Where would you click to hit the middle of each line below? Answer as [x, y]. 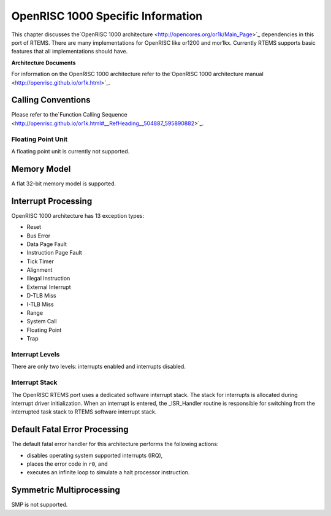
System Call [42, 322]
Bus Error [39, 236]
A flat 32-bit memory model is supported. [64, 183]
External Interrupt [49, 287]
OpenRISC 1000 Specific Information [107, 16]
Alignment [40, 270]
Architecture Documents [44, 63]
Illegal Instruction [48, 279]
